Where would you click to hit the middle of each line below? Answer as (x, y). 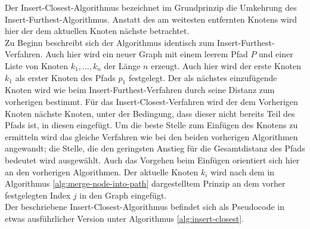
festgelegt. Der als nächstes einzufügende (203, 77)
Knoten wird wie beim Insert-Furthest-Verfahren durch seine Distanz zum (140, 90)
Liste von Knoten (37, 65)
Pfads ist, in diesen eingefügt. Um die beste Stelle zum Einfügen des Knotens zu (151, 125)
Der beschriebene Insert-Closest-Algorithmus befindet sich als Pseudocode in (145, 207)
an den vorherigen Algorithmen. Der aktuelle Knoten (102, 171)
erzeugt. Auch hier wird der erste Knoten (226, 65)
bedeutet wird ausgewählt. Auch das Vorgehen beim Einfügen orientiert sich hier (152, 160)
